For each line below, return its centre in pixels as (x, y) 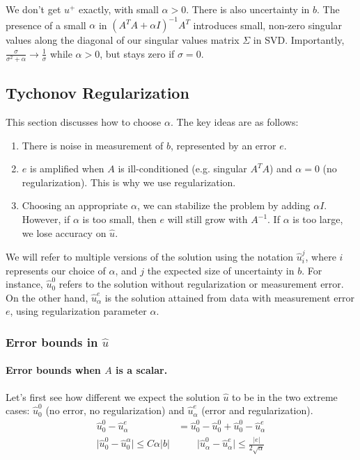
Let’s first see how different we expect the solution (113, 396)
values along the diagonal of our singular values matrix (123, 40)
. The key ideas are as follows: (234, 122)
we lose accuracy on (64, 232)
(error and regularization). (257, 410)
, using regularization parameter (78, 311)
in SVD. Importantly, (299, 40)
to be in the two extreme (285, 396)
